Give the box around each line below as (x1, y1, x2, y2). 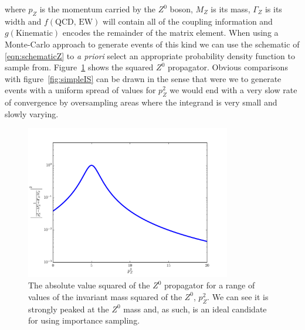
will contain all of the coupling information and (103, 15, 273, 27)
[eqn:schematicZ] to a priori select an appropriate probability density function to (5, 49, 295, 62)
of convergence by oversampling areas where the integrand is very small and (5, 96, 277, 108)
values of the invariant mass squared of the (28, 290, 182, 302)
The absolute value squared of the (28, 279, 150, 291)
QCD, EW (55, 18, 93, 26)
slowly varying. (5, 107, 59, 120)
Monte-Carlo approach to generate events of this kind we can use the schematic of (5, 38, 300, 50)
